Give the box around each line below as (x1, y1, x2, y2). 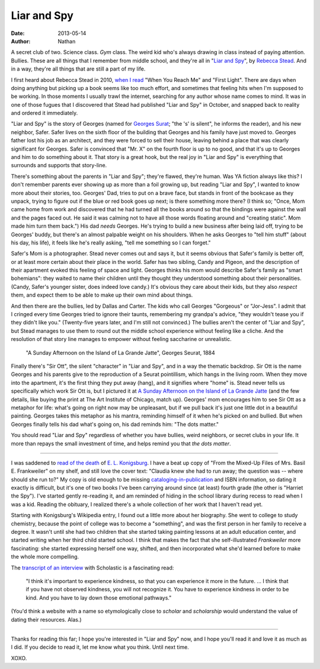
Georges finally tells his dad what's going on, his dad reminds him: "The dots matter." (11, 420, 219, 428)
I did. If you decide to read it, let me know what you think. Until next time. (11, 643, 189, 651)
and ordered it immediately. (11, 110, 78, 117)
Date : (11, 30, 25, 37)
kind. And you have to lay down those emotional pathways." (25, 594, 172, 601)
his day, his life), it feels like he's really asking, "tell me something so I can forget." (11, 239, 211, 246)
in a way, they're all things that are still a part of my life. (11, 65, 146, 72)
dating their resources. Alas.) (11, 616, 82, 623)
